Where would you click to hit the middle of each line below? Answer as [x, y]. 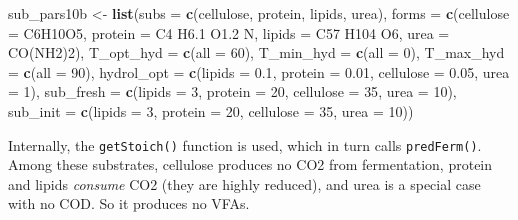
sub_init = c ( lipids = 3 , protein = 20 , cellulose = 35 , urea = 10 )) [211, 110]
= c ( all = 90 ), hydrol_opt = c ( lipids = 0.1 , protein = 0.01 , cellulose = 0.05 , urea [259, 71]
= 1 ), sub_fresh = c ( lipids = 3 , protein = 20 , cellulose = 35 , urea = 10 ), [232, 91]
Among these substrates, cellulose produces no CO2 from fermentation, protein [250, 164]
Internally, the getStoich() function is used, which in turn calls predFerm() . [245, 144]
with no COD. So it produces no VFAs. [129, 203]
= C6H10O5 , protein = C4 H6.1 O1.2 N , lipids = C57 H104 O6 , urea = [229, 32]
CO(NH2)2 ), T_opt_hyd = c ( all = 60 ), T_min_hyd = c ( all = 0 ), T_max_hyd [256, 52]
